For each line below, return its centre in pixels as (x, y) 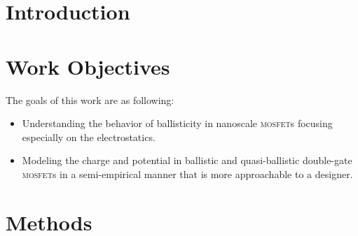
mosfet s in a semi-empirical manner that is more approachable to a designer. (187, 174)
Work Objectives (88, 66)
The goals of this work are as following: (90, 99)
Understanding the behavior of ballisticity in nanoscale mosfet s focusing (177, 123)
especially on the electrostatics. (89, 137)
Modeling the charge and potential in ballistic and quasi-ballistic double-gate (187, 160)
